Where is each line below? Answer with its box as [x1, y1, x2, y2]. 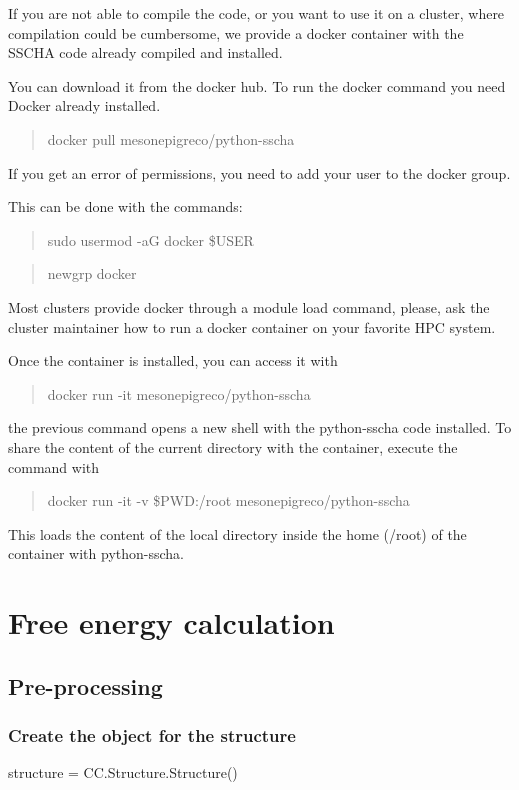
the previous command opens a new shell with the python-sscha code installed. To [8, 417, 512, 438]
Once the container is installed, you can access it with [8, 350, 338, 371]
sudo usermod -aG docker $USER [47, 229, 254, 250]
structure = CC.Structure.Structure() [8, 762, 238, 783]
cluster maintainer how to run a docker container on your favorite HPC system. [8, 316, 496, 337]
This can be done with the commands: [8, 196, 243, 217]
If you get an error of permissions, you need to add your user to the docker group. [8, 162, 511, 183]
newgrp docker [47, 263, 137, 284]
